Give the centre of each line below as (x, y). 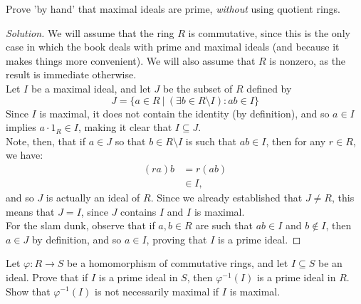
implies (21, 127)
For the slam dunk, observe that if (80, 225)
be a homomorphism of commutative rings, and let (178, 263)
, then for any (296, 141)
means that (30, 211)
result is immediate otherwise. (71, 74)
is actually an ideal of (93, 197)
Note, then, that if (46, 141)
